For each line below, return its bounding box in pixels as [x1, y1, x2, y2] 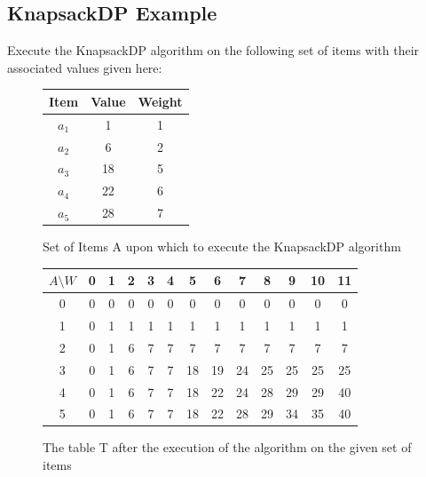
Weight [138, 91, 183, 110]
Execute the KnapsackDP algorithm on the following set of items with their [7, 41, 420, 60]
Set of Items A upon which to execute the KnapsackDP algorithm [43, 237, 401, 256]
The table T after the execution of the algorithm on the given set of [43, 438, 412, 457]
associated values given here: [7, 58, 162, 76]
